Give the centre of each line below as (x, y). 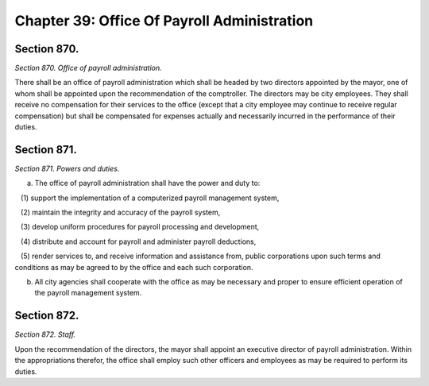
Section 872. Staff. (45, 334)
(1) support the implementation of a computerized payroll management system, (150, 198)
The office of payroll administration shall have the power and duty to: (147, 183)
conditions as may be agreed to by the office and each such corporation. (134, 267)
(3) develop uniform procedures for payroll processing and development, (140, 227)
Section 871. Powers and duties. (67, 168)
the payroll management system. (88, 293)
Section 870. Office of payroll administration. (88, 68)
